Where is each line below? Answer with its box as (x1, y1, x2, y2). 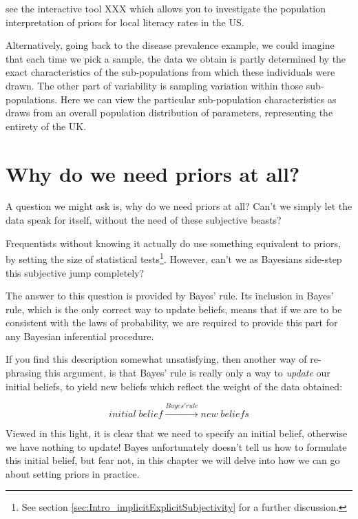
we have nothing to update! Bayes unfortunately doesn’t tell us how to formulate (6, 439, 347, 454)
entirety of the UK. (6, 118, 87, 133)
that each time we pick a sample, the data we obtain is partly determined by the (6, 51, 346, 65)
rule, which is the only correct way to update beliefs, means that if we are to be (6, 301, 342, 316)
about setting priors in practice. (6, 466, 140, 480)
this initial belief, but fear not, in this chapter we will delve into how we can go (6, 453, 340, 467)
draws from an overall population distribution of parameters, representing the (6, 105, 333, 120)
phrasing (6, 366, 42, 380)
